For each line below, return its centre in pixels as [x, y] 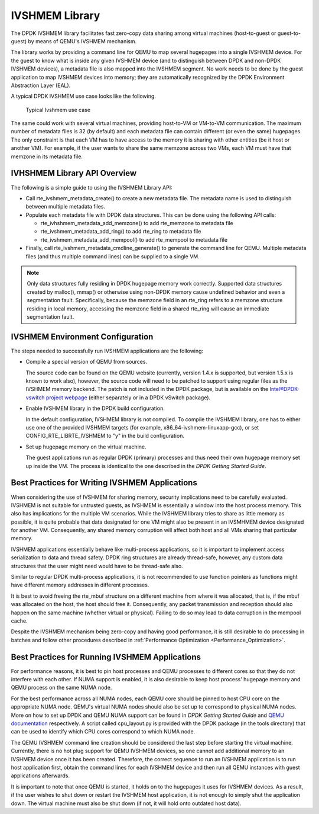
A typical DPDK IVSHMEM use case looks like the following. [84, 96]
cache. [19, 621]
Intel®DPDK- [285, 389]
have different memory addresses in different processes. [80, 585]
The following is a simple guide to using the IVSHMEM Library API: [92, 187]
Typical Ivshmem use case [58, 110]
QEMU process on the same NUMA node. [61, 688]
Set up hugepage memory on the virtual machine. [86, 447]
